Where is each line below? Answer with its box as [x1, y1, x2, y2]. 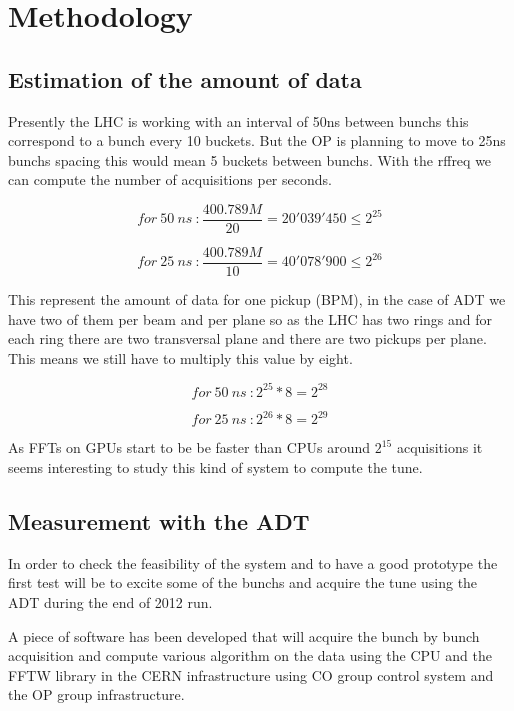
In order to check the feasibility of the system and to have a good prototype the [8, 552, 498, 573]
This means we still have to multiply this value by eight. [8, 347, 353, 368]
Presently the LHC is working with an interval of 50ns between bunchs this [8, 110, 469, 131]
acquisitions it [396, 437, 483, 458]
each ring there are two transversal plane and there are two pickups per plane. [8, 328, 487, 349]
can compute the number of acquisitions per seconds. [8, 169, 332, 190]
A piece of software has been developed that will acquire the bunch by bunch [8, 625, 480, 646]
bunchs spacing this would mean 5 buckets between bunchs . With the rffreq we [8, 149, 492, 170]
